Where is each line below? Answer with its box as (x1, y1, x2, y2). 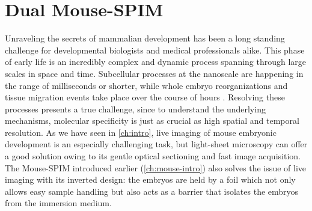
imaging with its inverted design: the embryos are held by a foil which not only (5, 173, 296, 186)
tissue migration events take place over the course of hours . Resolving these (5, 91, 285, 103)
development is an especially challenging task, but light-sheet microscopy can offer (5, 138, 308, 150)
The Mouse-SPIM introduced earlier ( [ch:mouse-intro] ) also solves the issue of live (5, 161, 306, 174)
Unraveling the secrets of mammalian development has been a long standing (5, 32, 285, 44)
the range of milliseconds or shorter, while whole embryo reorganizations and (5, 79, 288, 91)
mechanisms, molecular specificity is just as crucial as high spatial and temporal (5, 114, 299, 127)
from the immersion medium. (5, 197, 112, 209)
